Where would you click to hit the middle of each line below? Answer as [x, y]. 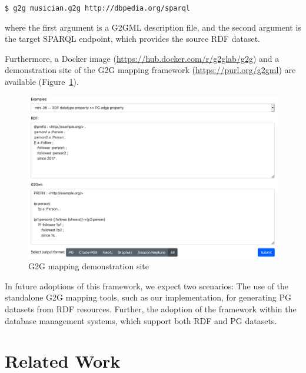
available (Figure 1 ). [42, 82]
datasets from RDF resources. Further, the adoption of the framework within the [151, 308]
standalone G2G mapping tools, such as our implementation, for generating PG [148, 297]
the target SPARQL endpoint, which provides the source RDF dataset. [132, 39]
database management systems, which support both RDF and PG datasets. [141, 320]
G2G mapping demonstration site [89, 266]
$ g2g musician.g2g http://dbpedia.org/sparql [97, 8]
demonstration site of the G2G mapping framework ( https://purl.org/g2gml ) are [150, 70]
